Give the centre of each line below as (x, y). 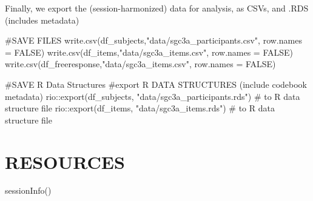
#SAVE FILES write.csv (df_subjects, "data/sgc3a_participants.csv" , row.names (153, 40)
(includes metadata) (42, 20)
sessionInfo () (28, 190)
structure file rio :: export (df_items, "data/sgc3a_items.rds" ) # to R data (140, 108)
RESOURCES (65, 161)
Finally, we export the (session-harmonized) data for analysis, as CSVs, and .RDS (157, 8)
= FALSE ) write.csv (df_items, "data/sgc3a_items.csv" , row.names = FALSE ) (149, 52)
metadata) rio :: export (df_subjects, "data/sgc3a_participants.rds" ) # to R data (153, 96)
